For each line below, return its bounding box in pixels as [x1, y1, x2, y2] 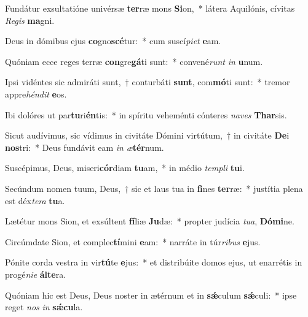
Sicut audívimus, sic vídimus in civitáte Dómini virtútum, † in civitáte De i [5, 129, 290, 142]
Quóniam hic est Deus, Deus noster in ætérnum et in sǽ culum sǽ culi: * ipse [5, 288, 297, 301]
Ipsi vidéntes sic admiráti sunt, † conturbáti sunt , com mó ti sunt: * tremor [5, 75, 290, 88]
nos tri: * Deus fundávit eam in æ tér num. [5, 140, 164, 153]
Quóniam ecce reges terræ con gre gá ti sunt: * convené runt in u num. [5, 55, 263, 67]
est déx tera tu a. [5, 194, 65, 207]
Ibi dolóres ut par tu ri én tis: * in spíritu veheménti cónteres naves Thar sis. [5, 108, 287, 121]
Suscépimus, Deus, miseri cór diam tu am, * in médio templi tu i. [5, 161, 245, 174]
